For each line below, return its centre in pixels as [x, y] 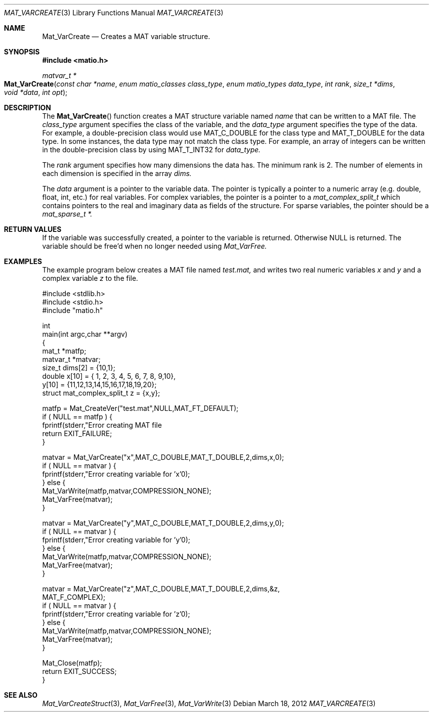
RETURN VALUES [33, 229]
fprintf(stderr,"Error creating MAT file [102, 425]
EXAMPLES [23, 261]
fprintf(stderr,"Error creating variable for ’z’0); [116, 614]
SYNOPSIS [22, 52]
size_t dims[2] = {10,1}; [79, 368]
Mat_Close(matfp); [72, 663]
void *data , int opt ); [36, 92]
